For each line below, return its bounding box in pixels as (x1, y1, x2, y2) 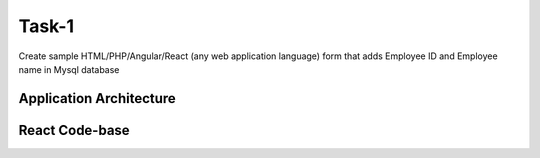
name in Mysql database (18, 63, 120, 75)
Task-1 (18, 15, 75, 37)
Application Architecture (18, 90, 177, 107)
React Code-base (18, 121, 130, 139)
